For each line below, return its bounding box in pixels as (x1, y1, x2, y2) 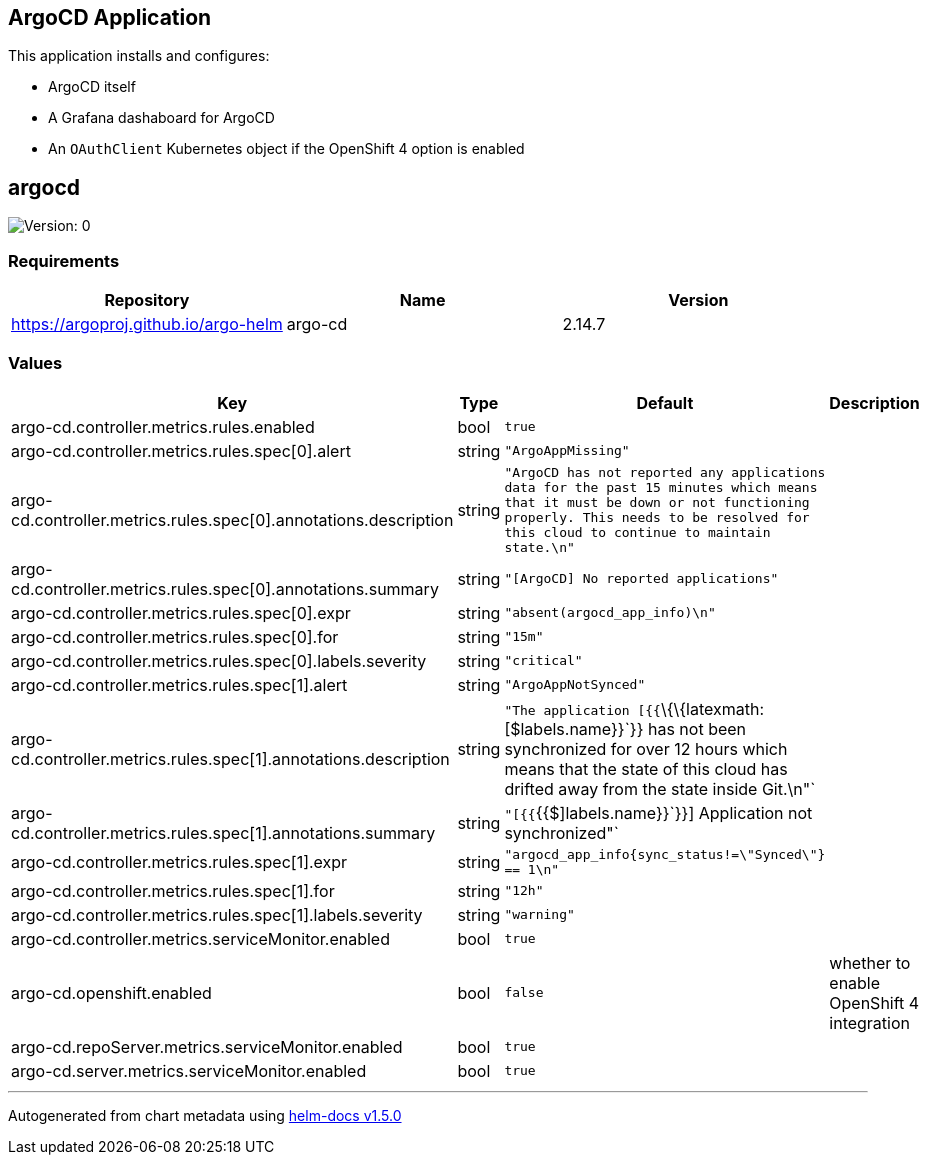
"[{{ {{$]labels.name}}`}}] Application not (504, 802, 813, 823)
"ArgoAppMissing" (504, 443, 630, 459)
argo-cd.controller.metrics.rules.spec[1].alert (11, 674, 348, 695)
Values (8, 353, 63, 374)
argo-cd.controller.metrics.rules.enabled (11, 416, 315, 437)
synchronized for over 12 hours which (504, 738, 788, 759)
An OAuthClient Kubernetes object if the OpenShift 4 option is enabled (48, 140, 525, 158)
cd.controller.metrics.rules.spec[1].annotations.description (11, 748, 450, 769)
